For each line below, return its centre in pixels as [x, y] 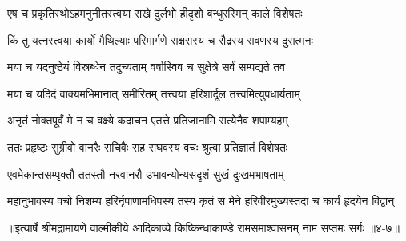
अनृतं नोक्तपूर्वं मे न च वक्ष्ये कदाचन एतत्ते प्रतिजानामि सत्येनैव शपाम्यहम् [148, 120]
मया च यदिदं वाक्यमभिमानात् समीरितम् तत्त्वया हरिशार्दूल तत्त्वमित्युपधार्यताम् [154, 93]
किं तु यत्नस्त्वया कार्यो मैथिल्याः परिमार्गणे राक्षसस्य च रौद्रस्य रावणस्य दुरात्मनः [160, 40]
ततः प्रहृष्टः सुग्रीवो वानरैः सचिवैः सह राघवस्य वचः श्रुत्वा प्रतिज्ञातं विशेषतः [148, 146]
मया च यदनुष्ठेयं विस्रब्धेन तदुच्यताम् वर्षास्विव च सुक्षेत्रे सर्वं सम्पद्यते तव [147, 67]
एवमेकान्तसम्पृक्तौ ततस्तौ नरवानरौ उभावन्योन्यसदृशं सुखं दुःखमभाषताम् [146, 174]
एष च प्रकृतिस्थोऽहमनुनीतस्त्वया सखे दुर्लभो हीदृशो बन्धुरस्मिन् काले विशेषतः [155, 13]
